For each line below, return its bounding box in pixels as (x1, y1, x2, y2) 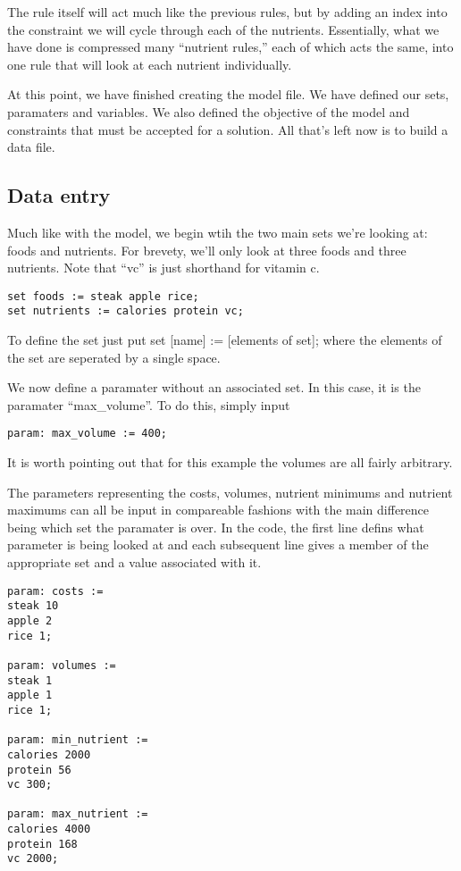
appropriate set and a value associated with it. (7, 553, 262, 572)
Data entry (7, 181, 111, 209)
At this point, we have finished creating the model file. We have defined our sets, (7, 85, 449, 104)
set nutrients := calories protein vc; (7, 305, 244, 318)
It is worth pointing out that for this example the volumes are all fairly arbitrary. (7, 453, 453, 472)
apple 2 (7, 614, 53, 627)
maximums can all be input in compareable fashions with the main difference (7, 500, 430, 519)
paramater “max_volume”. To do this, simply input (7, 395, 290, 414)
